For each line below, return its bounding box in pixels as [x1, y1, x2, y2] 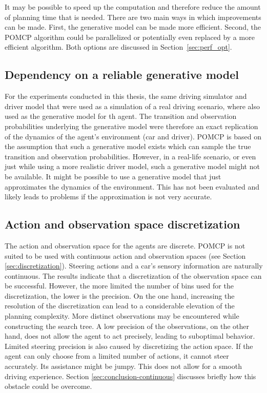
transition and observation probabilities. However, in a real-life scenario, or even [5, 151, 256, 161]
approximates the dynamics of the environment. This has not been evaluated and [5, 181, 259, 192]
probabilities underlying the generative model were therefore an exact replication [5, 120, 258, 131]
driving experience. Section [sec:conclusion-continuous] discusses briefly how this [5, 370, 256, 381]
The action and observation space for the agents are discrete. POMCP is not [5, 240, 245, 251]
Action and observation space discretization [5, 216, 240, 232]
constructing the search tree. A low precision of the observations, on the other [5, 320, 249, 331]
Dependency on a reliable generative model [5, 67, 239, 82]
